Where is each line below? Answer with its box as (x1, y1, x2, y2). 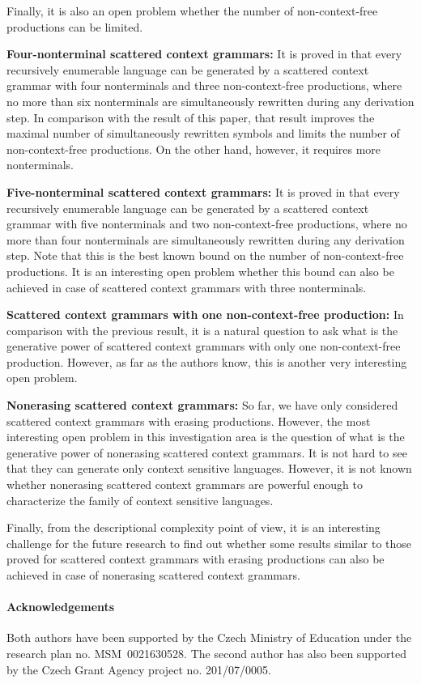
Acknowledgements (6, 598, 115, 615)
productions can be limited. (6, 18, 143, 35)
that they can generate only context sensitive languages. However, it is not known (6, 460, 412, 477)
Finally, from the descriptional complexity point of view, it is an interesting (6, 519, 381, 536)
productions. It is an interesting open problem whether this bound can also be (6, 262, 394, 279)
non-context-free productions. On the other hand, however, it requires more (6, 140, 381, 157)
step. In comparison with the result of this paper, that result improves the (6, 108, 375, 125)
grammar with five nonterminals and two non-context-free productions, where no (6, 215, 407, 232)
